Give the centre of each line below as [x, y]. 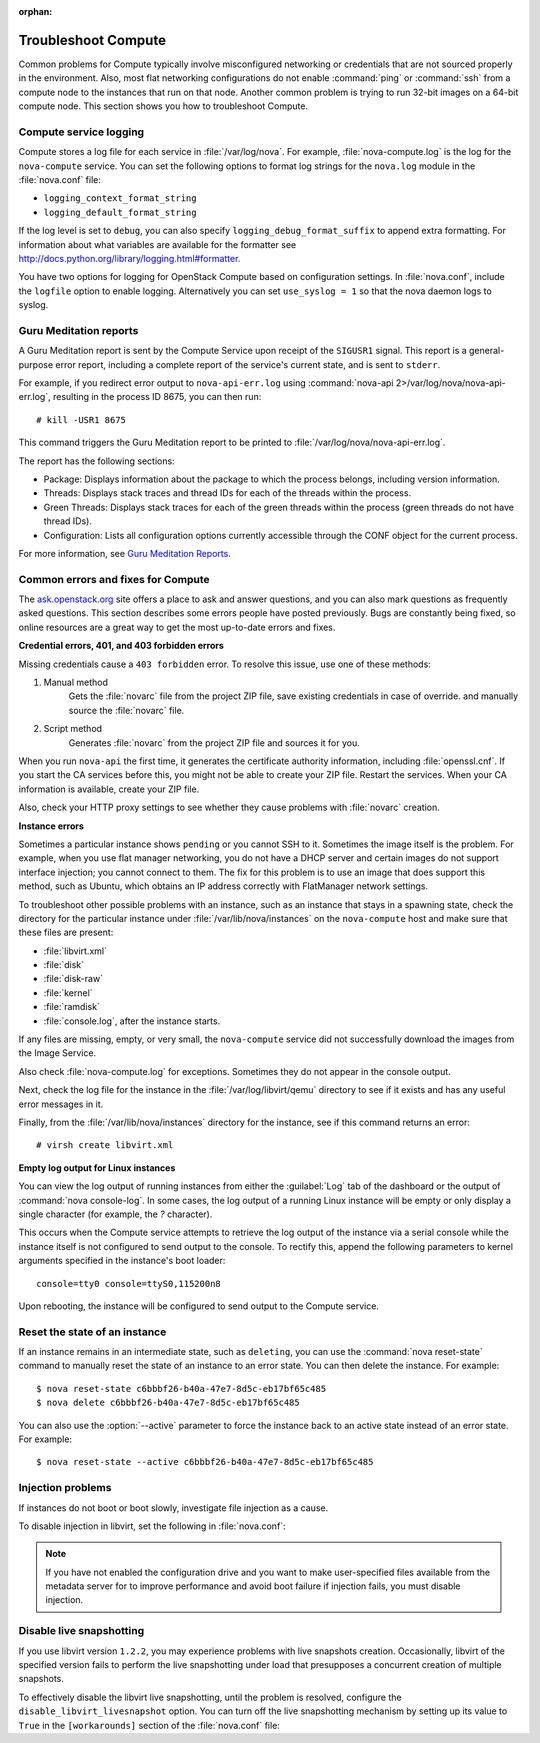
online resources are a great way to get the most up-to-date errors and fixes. [177, 627]
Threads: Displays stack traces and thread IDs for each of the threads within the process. [227, 493]
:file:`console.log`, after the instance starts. [132, 1021]
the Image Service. [57, 1053]
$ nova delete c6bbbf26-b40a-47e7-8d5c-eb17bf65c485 [168, 1403]
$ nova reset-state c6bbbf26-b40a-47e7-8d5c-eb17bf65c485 [181, 1388]
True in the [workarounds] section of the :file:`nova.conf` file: [149, 1725]
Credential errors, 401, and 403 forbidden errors [121, 646]
